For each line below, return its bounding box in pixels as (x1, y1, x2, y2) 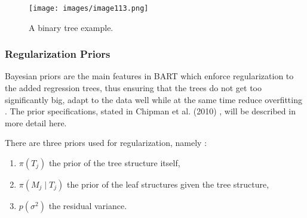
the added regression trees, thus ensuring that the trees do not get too (5, 82, 262, 94)
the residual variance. (48, 200, 127, 212)
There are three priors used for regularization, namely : (5, 136, 207, 149)
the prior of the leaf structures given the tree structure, (67, 178, 269, 191)
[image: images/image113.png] (29, 4, 149, 13)
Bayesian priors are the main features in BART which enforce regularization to (5, 70, 294, 82)
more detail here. (5, 116, 67, 129)
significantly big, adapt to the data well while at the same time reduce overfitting (5, 93, 302, 105)
